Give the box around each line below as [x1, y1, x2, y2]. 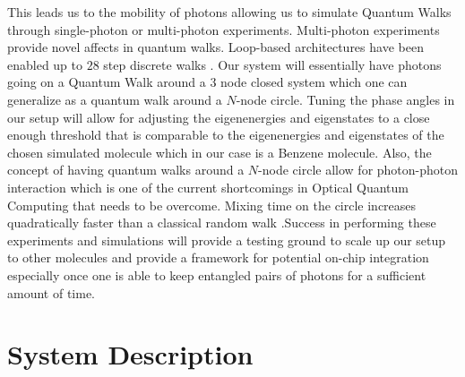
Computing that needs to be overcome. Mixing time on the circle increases [7, 195, 417, 214]
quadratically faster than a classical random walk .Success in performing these [7, 213, 436, 232]
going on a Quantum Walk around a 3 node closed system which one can [7, 73, 408, 91]
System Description [7, 336, 254, 373]
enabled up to [7, 55, 83, 73]
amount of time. [7, 283, 95, 302]
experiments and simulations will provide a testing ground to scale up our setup [7, 230, 446, 249]
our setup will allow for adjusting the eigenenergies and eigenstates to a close [7, 107, 430, 126]
